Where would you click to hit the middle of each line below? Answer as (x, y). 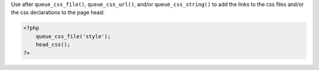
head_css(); (53, 45)
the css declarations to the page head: (58, 12)
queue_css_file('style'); (73, 36)
